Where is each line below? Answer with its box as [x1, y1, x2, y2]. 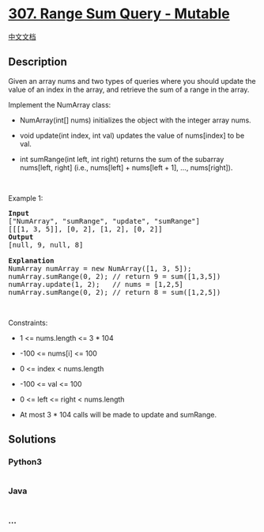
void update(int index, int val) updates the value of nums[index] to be [19, 130, 245, 140]
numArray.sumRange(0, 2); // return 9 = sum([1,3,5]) [8, 272, 221, 281]
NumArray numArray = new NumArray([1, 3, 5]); [8, 264, 192, 273]
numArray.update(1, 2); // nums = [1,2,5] [8, 280, 184, 289]
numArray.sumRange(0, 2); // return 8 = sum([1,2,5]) [8, 288, 221, 296]
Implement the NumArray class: [8, 100, 111, 109]
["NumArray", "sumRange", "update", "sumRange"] [8, 217, 200, 225]
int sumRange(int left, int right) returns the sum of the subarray [19, 154, 224, 164]
